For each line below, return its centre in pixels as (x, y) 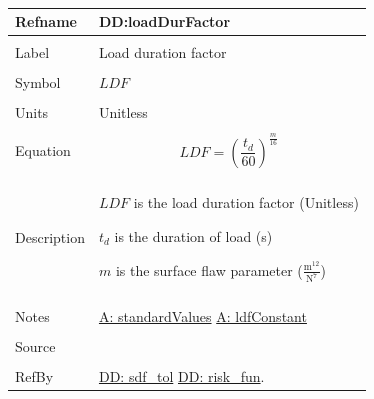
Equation (43, 150)
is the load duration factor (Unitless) (246, 202)
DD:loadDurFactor (164, 21)
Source (35, 345)
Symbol (38, 82)
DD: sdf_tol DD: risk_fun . (181, 376)
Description (50, 237)
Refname (46, 21)
